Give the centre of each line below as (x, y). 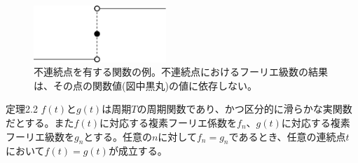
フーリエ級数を (40, 136)
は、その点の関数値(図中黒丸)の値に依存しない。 (145, 85)
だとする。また (40, 122)
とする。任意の (118, 136)
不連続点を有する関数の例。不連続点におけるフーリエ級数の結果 (181, 72)
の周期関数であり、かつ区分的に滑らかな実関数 (245, 109)
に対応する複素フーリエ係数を (168, 122)
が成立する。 (138, 151)
